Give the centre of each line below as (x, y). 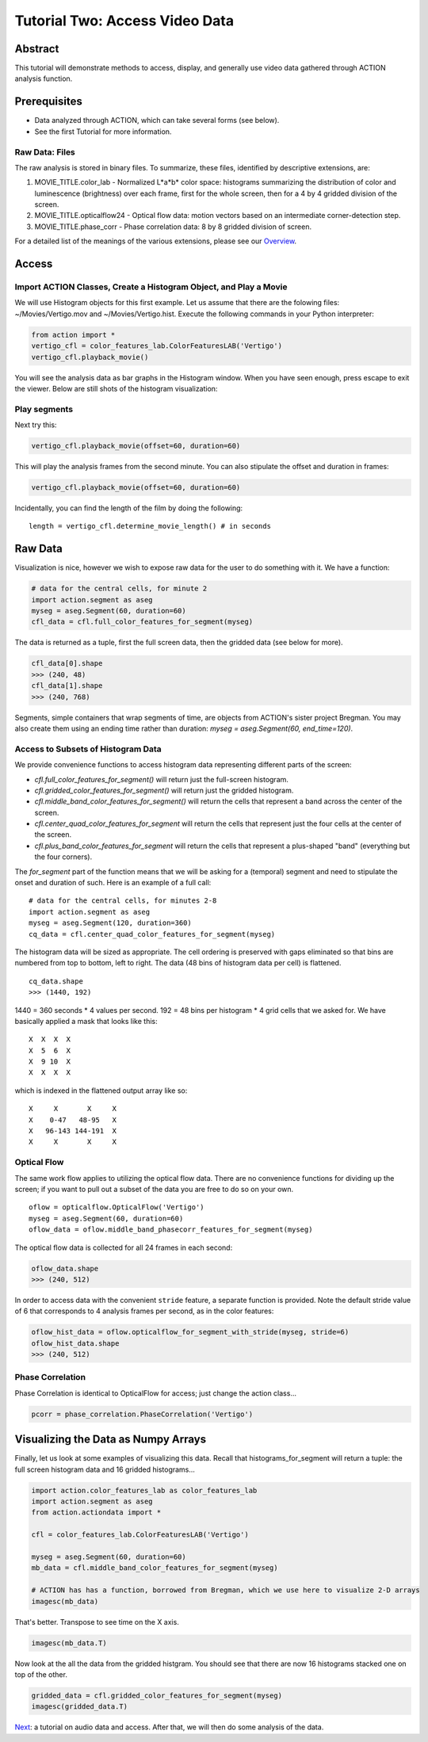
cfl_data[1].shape (67, 686)
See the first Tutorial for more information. (103, 132)
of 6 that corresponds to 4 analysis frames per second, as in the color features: (144, 1311)
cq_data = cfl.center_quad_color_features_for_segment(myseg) (152, 934)
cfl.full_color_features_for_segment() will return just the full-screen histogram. (162, 779)
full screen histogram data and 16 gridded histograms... (105, 1469)
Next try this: (36, 425)
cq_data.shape (56, 981)
